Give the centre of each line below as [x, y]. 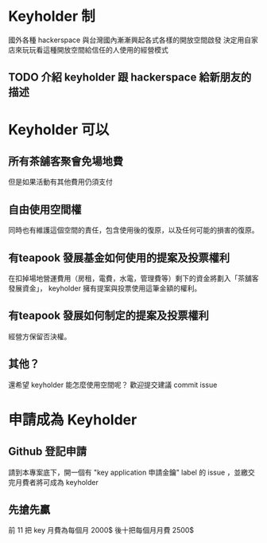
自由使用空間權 [45, 209]
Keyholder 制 [52, 16]
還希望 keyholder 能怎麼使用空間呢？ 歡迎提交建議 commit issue [113, 385]
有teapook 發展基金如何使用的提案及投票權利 [119, 258]
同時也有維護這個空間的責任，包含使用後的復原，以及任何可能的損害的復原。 [133, 230]
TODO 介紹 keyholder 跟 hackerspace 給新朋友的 [130, 78]
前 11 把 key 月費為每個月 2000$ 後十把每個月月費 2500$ [101, 530]
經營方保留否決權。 [40, 336]
